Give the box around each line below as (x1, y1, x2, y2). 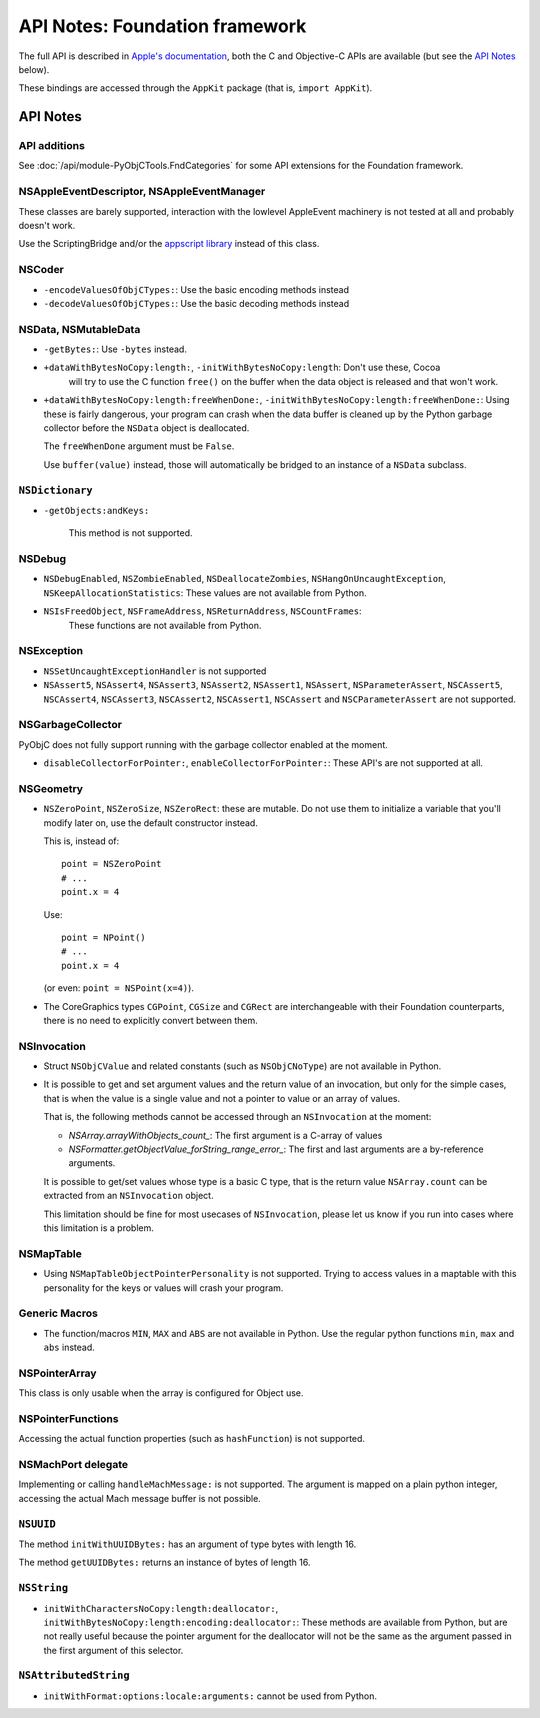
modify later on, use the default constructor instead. (43, 816, 259, 829)
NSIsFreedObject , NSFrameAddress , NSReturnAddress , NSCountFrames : (43, 605, 362, 617)
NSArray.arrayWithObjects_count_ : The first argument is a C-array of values (68, 1129, 383, 1141)
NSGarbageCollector (18, 718, 122, 732)
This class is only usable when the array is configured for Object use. (18, 1387, 304, 1399)
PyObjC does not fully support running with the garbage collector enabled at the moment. (18, 738, 389, 750)
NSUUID (18, 1517, 57, 1530)
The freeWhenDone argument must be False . (43, 440, 235, 452)
